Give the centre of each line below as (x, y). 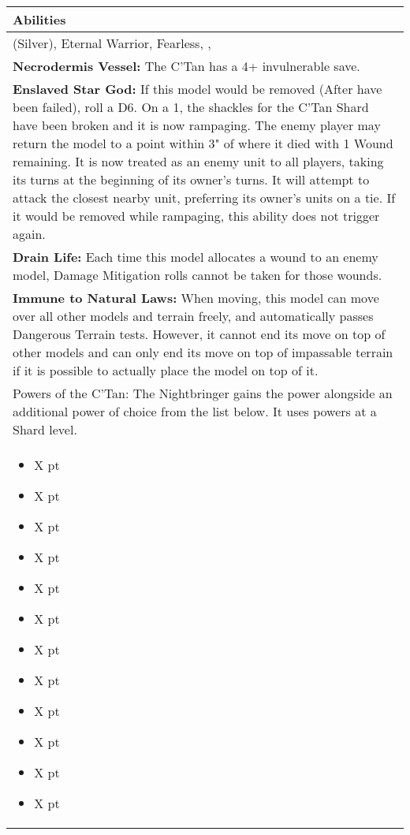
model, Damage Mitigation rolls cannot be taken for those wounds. (198, 275)
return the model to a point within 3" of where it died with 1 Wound (203, 143)
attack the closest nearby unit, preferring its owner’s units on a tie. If (204, 198)
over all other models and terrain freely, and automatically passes (193, 316)
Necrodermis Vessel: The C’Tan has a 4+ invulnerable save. (186, 66)
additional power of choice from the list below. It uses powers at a (195, 411)
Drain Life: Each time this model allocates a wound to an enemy (196, 257)
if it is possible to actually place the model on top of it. (166, 370)
